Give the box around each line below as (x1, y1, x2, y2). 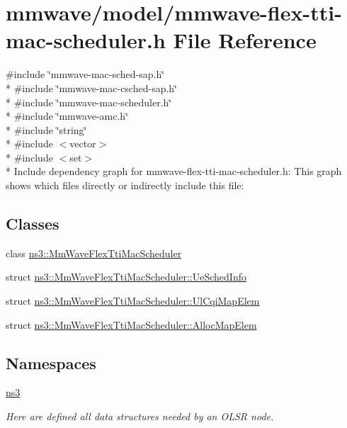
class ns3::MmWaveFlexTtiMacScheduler (6, 245, 182, 260)
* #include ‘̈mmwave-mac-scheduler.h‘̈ (6, 94, 172, 109)
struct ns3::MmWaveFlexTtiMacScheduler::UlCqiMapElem (6, 293, 260, 308)
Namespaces (6, 351, 96, 373)
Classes (6, 213, 59, 235)
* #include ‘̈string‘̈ (6, 122, 87, 137)
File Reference (173, 26, 317, 55)
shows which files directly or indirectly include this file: (6, 178, 244, 193)
